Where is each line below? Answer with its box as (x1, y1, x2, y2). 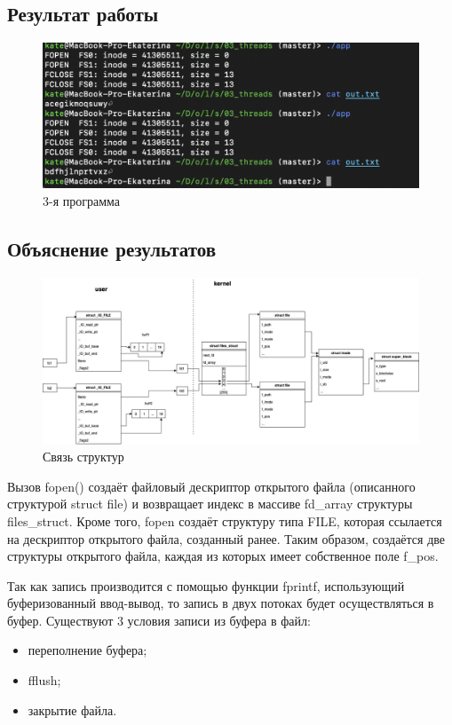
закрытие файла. (28, 700, 117, 719)
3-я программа (43, 191, 121, 209)
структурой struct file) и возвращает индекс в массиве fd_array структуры (7, 494, 413, 513)
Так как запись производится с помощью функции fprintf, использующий (7, 576, 405, 595)
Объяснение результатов (7, 234, 217, 262)
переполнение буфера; (28, 641, 147, 659)
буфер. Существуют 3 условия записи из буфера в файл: (7, 611, 311, 629)
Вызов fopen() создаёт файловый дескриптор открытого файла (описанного (7, 477, 416, 495)
